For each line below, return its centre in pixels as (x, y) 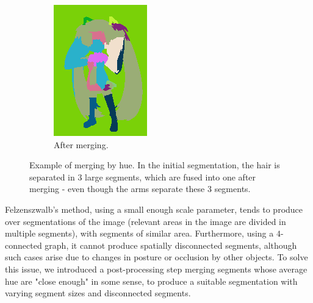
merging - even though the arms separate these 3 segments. (140, 189)
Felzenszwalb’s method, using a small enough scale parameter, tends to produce (154, 209)
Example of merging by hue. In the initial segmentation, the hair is (155, 165)
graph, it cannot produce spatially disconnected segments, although (171, 245)
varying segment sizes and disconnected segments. (98, 293)
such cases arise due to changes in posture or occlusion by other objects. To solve (156, 257)
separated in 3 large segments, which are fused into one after (143, 176)
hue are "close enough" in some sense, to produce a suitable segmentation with (151, 281)
